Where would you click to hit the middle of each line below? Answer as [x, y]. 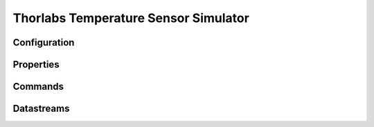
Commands [38, 87]
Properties [36, 65]
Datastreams [41, 109]
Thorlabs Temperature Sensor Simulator [131, 18]
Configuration [44, 42]
